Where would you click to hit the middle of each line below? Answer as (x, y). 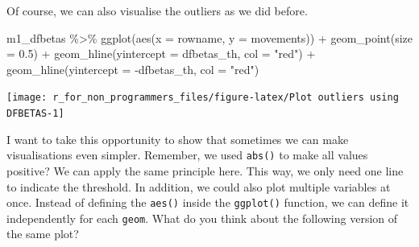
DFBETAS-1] (35, 114)
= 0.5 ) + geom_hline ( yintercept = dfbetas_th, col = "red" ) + (161, 54)
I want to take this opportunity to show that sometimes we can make (178, 139)
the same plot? (43, 234)
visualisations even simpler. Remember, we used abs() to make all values (187, 155)
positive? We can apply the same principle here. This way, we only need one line (205, 170)
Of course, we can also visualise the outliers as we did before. (157, 10)
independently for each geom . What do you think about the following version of (202, 218)
